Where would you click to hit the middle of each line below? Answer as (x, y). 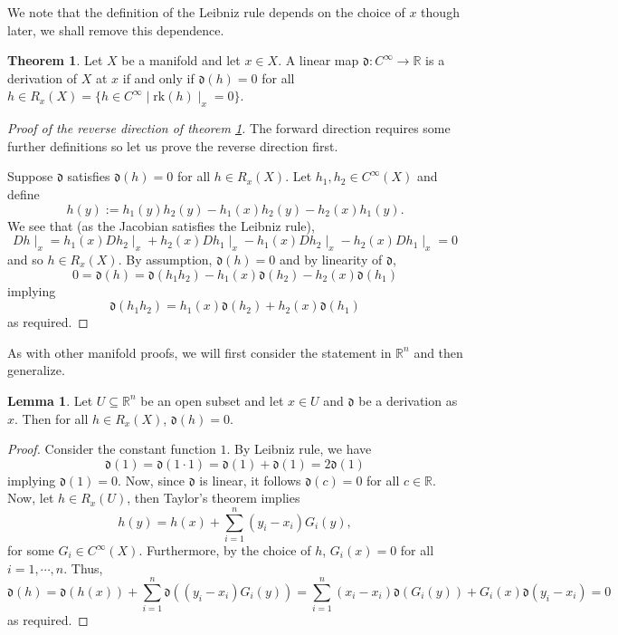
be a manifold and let (181, 60)
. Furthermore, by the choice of (225, 550)
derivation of (43, 77)
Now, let (31, 498)
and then (438, 352)
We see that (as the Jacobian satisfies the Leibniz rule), (161, 225)
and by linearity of (331, 259)
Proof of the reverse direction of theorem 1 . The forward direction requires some (229, 128)
